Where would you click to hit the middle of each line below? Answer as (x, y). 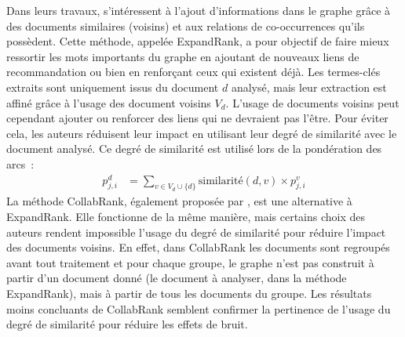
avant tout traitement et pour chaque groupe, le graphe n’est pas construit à (190, 262)
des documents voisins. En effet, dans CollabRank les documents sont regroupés (198, 247)
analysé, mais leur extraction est (309, 87)
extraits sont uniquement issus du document (113, 87)
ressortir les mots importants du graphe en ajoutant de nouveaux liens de (183, 56)
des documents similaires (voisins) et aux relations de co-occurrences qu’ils (186, 25)
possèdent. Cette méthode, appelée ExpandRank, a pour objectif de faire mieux (198, 41)
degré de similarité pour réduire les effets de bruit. (127, 324)
